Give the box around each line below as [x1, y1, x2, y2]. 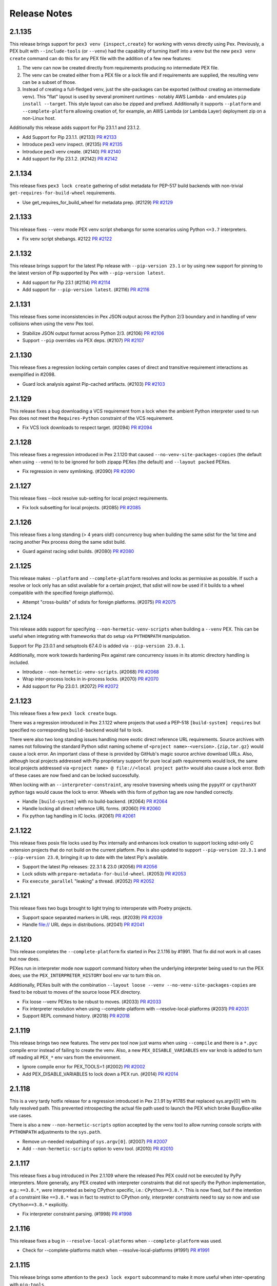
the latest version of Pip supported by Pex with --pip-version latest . [9, 270, 165, 276]
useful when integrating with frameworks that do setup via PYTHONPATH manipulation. [9, 633, 191, 639]
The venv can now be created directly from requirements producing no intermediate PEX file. [22, 65, 219, 71]
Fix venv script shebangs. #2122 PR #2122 [22, 236, 112, 242]
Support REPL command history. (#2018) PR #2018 [22, 1013, 130, 1019]
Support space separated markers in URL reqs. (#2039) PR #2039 [22, 914, 163, 920]
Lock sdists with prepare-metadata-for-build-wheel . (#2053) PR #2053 [22, 871, 187, 877]
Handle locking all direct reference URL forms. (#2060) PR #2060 [22, 806, 161, 812]
